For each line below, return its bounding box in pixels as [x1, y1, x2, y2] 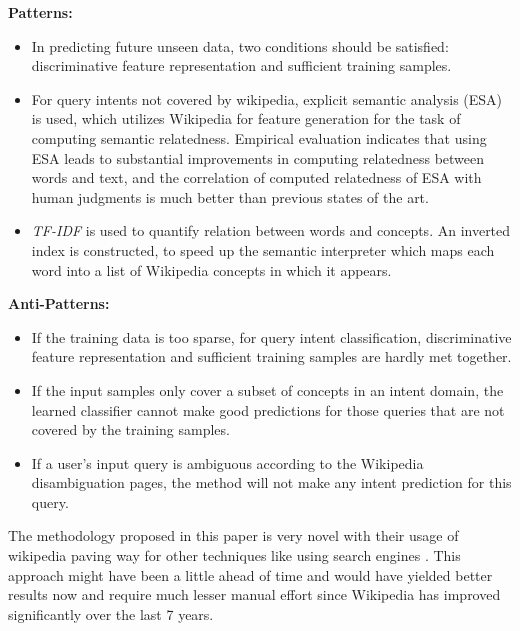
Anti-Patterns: [8, 293, 110, 314]
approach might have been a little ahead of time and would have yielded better [8, 564, 493, 585]
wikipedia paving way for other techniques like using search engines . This [8, 545, 461, 566]
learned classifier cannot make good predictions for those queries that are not [31, 399, 505, 420]
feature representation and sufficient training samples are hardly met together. [31, 346, 512, 367]
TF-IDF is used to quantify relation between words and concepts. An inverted [31, 220, 511, 241]
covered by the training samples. [31, 419, 230, 440]
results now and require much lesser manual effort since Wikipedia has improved [8, 584, 501, 605]
